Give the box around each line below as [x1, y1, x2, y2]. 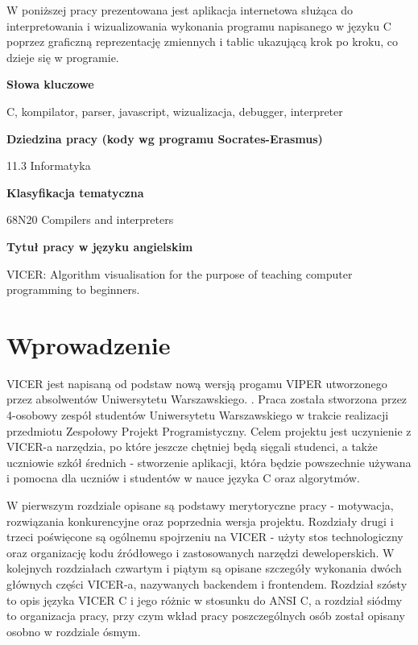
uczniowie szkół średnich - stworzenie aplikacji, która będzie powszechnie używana [6, 453, 412, 470]
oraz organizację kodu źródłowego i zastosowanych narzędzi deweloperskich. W [6, 544, 395, 560]
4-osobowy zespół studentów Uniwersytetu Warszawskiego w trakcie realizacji [6, 407, 389, 424]
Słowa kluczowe [6, 76, 94, 93]
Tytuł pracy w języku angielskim [6, 238, 193, 254]
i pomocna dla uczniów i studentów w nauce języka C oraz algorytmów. [6, 469, 360, 486]
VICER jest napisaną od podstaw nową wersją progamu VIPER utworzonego [6, 374, 387, 391]
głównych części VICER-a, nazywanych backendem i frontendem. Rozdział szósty [6, 575, 408, 592]
